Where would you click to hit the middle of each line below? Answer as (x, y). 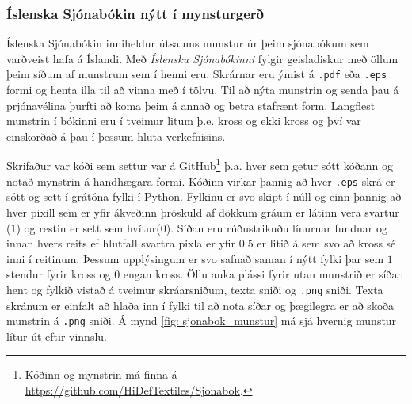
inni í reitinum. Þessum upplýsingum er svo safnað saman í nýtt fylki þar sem (195, 258)
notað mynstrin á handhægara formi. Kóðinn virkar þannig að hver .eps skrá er (201, 181)
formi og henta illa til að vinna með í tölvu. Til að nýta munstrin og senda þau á (203, 90)
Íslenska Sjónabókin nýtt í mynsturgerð (135, 13)
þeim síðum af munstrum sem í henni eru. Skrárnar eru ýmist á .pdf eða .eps (197, 74)
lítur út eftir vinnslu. (57, 336)
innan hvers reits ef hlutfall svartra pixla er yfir (121, 243)
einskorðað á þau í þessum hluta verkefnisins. (116, 136)
